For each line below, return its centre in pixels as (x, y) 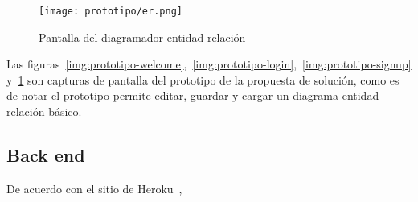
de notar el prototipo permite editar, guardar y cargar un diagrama (173, 95)
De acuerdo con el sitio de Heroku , (94, 188)
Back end (46, 155)
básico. (65, 111)
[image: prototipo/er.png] (111, 11)
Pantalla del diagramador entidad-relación (142, 37)
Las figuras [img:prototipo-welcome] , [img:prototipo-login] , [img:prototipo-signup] (209, 64)
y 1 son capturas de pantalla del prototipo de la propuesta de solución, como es (203, 79)
